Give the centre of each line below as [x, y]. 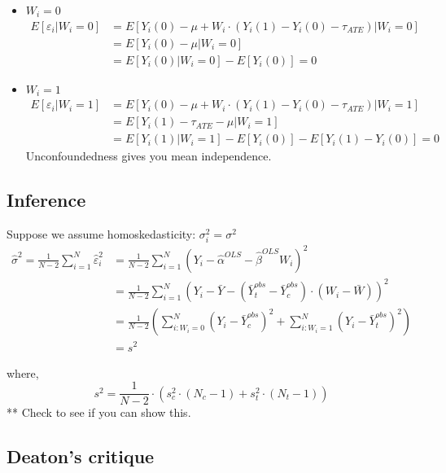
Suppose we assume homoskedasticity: [101, 234]
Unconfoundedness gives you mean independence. [149, 156]
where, [23, 372]
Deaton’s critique [81, 456]
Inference [46, 200]
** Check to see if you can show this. [99, 412]
